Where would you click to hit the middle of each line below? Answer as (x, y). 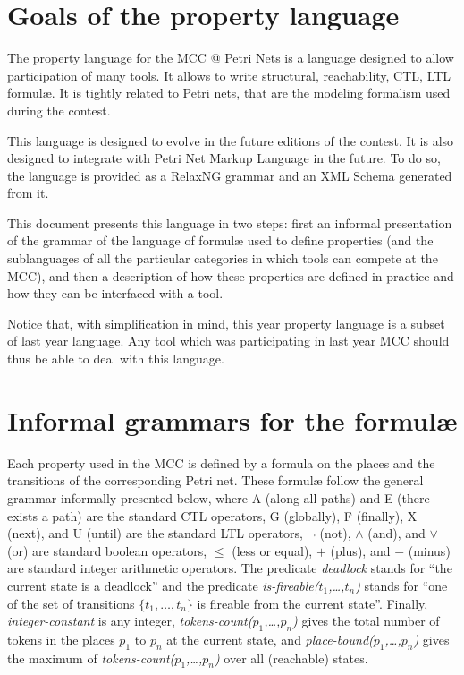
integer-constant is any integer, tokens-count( (130, 621)
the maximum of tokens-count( (91, 658)
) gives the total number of (366, 621)
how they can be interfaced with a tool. (115, 293)
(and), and (397, 533)
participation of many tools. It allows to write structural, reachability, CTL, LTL (229, 75)
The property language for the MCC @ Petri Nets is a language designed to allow (231, 58)
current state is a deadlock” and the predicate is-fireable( (163, 585)
